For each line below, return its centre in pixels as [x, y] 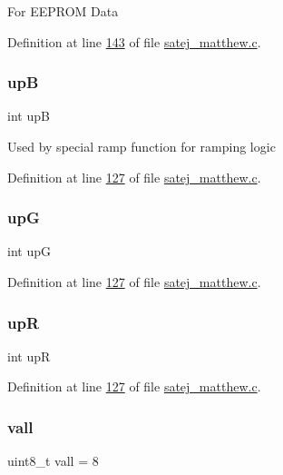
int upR [29, 356]
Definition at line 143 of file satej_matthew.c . [134, 41]
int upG [29, 251]
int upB [29, 116]
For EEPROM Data [63, 11]
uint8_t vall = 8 [53, 461]
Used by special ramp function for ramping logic [141, 146]
